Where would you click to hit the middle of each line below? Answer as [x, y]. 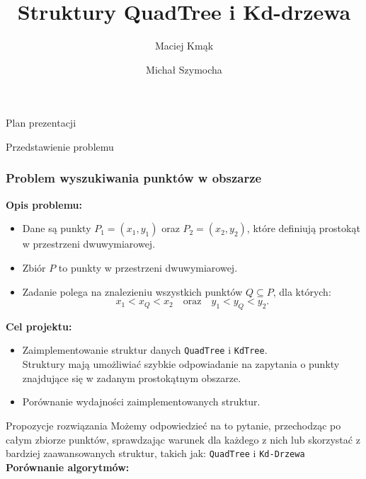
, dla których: [302, 291]
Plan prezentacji [41, 123]
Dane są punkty [57, 228]
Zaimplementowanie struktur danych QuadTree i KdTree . [145, 350]
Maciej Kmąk [184, 46]
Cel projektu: [39, 326]
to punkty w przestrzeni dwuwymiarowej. [148, 267]
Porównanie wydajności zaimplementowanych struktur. [141, 402]
